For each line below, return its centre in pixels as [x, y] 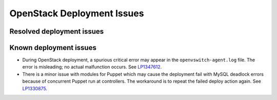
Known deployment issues [53, 48]
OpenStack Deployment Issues [77, 13]
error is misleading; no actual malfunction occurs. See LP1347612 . [92, 67]
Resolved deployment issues [57, 31]
